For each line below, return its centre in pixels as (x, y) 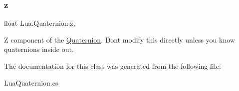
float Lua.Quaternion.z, (40, 23)
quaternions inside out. (39, 49)
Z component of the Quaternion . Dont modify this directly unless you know (119, 39)
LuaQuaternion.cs (31, 82)
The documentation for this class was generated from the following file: (113, 66)
